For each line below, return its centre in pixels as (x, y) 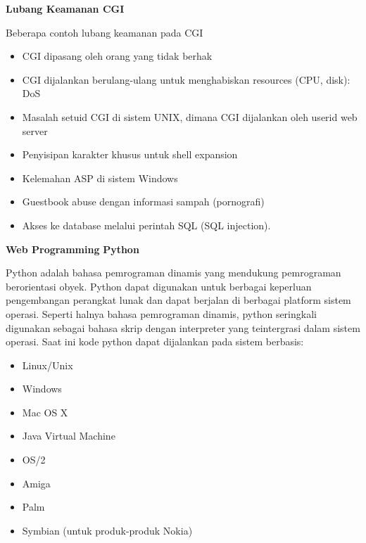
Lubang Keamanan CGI (65, 8)
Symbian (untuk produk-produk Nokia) (107, 530)
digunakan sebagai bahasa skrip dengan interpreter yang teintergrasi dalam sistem (183, 327)
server (35, 130)
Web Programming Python (72, 249)
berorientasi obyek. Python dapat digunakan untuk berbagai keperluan (159, 286)
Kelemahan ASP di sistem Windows (100, 178)
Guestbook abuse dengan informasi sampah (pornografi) (143, 202)
